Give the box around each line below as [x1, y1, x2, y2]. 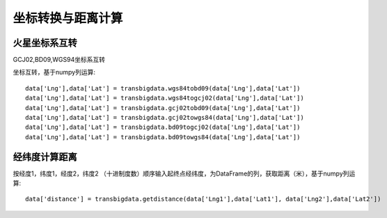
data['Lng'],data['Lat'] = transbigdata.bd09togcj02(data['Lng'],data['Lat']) [25, 123, 301, 132]
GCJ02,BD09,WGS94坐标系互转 [13, 56, 106, 64]
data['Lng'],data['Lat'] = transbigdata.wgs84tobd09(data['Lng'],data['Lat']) [25, 84, 301, 92]
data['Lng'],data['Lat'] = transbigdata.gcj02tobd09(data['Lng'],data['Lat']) [25, 104, 301, 111]
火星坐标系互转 [13, 37, 77, 49]
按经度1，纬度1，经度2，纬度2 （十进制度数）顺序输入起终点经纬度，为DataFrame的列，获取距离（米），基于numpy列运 [13, 169, 356, 178]
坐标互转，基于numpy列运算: [13, 68, 96, 77]
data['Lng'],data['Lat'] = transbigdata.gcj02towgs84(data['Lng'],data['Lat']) [25, 114, 304, 122]
